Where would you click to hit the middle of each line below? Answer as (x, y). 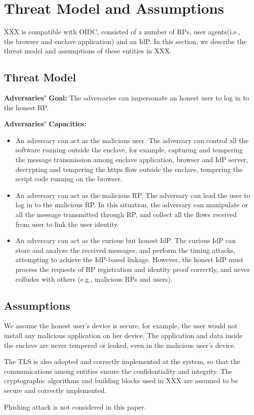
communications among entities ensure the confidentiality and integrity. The (118, 371)
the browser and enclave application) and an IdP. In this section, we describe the (125, 41)
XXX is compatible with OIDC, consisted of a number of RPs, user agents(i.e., (122, 32)
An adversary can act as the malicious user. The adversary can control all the (132, 140)
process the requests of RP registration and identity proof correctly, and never (133, 269)
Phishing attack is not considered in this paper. (75, 406)
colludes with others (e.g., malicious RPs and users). (94, 279)
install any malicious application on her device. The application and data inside (123, 335)
